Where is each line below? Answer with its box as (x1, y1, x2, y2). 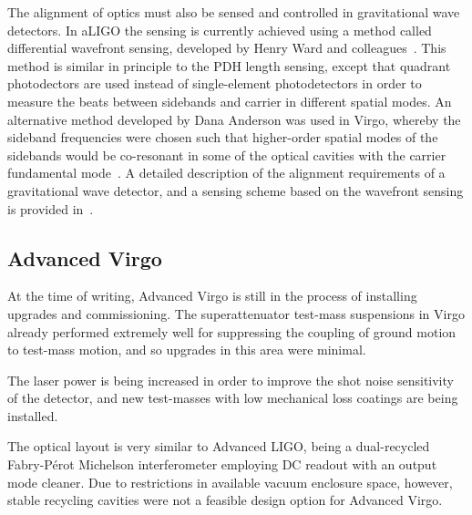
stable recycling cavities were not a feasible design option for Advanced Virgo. (7, 490, 443, 510)
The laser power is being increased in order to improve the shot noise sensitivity (7, 370, 454, 389)
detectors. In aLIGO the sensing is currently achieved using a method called (7, 20, 432, 39)
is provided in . (7, 199, 94, 218)
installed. (7, 406, 58, 425)
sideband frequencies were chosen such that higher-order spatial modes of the (7, 128, 438, 147)
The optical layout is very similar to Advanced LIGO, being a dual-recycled (7, 437, 430, 456)
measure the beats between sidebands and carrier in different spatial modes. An (7, 91, 452, 110)
